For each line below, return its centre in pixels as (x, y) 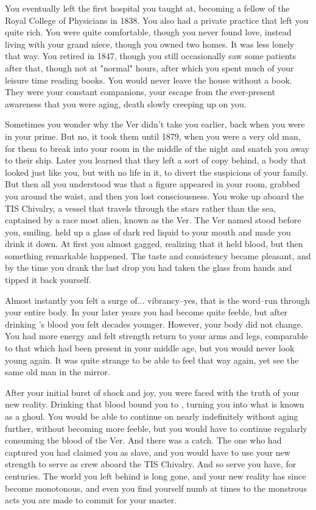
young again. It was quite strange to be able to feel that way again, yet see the (152, 360)
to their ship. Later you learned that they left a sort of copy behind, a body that (156, 160)
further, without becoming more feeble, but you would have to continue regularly (156, 428)
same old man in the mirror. (58, 372)
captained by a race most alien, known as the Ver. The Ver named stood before (153, 220)
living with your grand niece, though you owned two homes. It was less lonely (150, 44)
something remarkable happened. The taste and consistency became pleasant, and (158, 255)
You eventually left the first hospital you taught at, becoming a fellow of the (147, 8)
